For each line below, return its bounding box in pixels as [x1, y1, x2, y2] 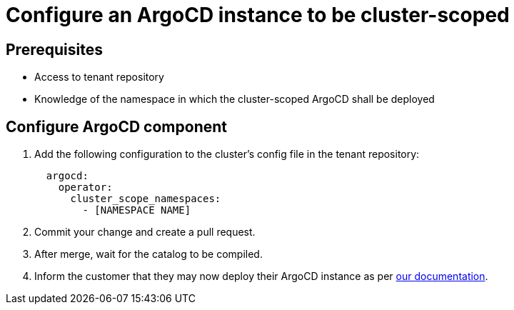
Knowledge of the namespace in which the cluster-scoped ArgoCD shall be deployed [34, 93, 435, 106]
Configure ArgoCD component [6, 117, 227, 136]
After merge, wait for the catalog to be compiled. [34, 248, 263, 261]
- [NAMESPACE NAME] [82, 204, 191, 216]
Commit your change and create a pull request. [34, 226, 256, 239]
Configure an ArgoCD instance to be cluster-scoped [6, 3, 510, 27]
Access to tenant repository [34, 71, 164, 84]
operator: [58, 181, 113, 194]
